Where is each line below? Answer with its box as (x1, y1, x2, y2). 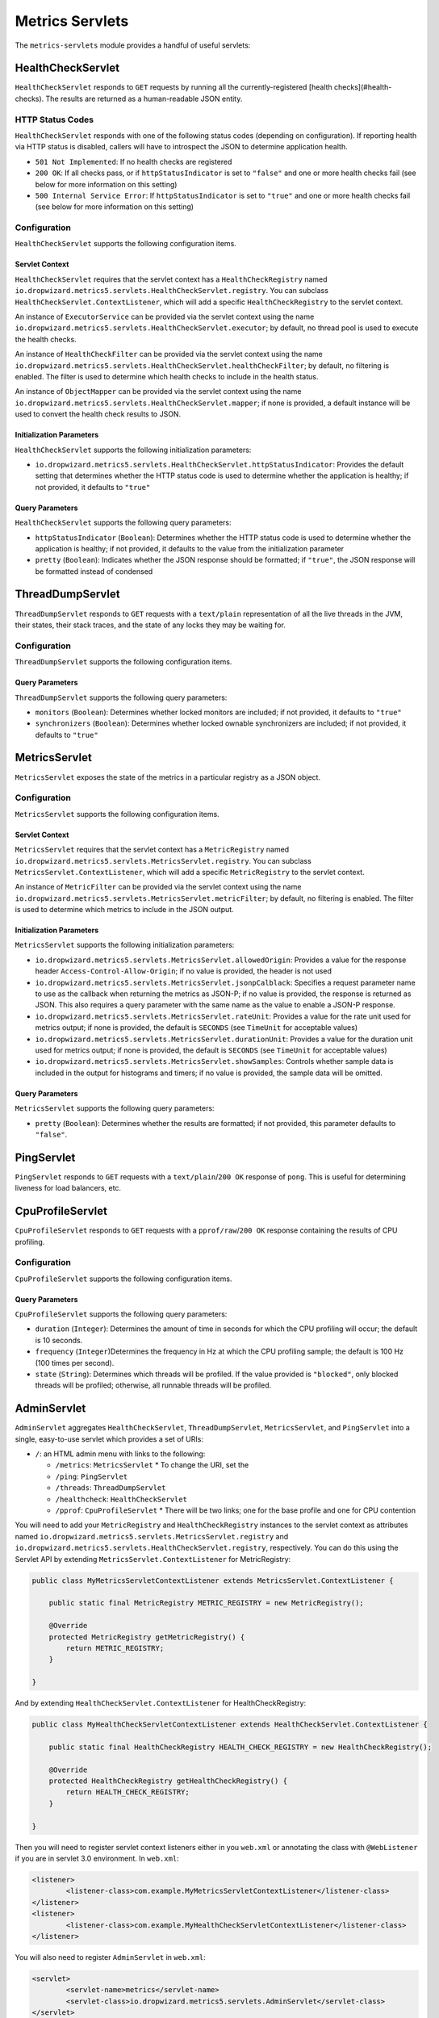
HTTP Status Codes (15, 114, 94, 125)
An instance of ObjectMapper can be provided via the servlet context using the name (15, 387, 302, 396)
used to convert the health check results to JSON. (15, 409, 182, 419)
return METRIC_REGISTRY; (65, 1643, 165, 1652)
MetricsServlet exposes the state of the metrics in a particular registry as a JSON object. (15, 772, 321, 782)
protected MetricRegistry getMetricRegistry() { (48, 1632, 245, 1642)
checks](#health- (333, 82, 392, 92)
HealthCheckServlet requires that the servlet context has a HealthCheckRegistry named (15, 274, 328, 284)
